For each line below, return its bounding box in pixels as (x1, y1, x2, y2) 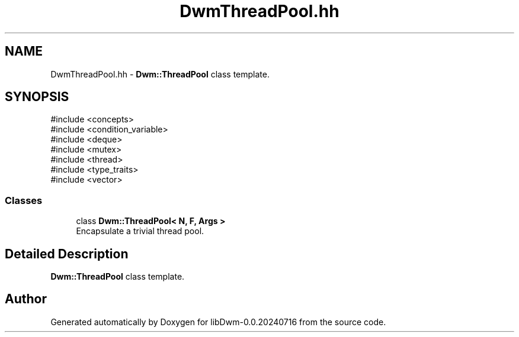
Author (5, 291, 47, 307)
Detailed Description (5, 246, 129, 261)
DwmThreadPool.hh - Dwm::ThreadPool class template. (50, 69, 270, 79)
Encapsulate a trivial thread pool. (76, 226, 204, 236)
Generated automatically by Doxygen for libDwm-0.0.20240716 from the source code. (50, 316, 386, 327)
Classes (5, 194, 43, 206)
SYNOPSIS (5, 89, 69, 105)
